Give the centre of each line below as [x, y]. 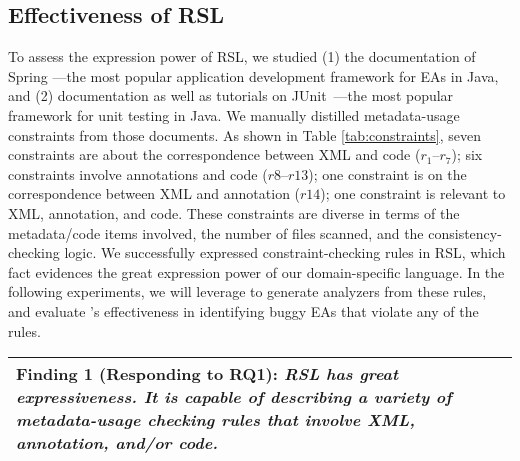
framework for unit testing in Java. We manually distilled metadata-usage [234, 114]
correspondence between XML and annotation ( [154, 193]
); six [467, 154]
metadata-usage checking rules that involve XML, [215, 420]
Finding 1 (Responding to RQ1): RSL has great [207, 374]
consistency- [465, 232]
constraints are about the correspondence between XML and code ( [214, 154]
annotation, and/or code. [117, 443]
